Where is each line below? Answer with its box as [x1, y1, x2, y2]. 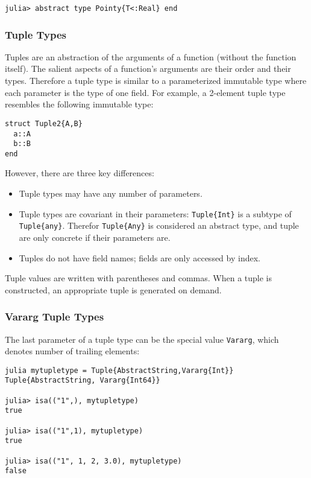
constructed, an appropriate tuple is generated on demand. [5, 283, 222, 296]
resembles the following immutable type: [5, 98, 154, 110]
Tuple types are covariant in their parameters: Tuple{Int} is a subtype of [19, 207, 292, 220]
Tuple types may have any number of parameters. [19, 187, 203, 200]
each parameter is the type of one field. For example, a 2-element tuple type [5, 86, 286, 98]
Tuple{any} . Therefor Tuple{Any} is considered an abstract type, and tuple [19, 219, 299, 232]
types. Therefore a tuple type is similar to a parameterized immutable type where [5, 74, 307, 87]
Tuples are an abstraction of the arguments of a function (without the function [5, 50, 297, 63]
